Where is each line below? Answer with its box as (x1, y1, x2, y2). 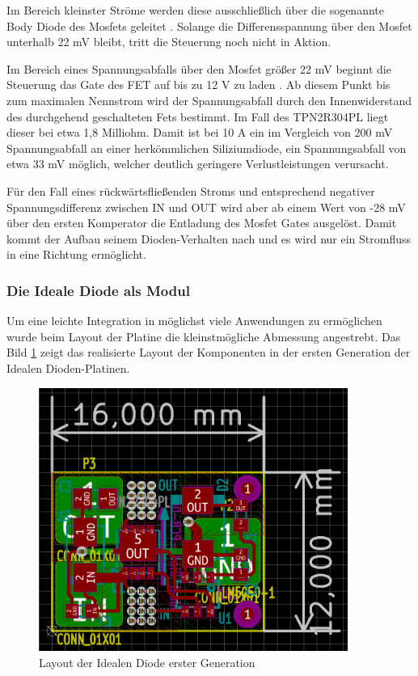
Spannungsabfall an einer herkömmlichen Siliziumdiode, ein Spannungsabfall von (6, 139, 407, 156)
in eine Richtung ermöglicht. (6, 246, 146, 263)
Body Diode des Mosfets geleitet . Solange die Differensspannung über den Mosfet (6, 17, 412, 34)
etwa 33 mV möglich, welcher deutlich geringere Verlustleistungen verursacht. (6, 155, 389, 172)
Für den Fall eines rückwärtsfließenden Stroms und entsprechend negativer (6, 182, 375, 199)
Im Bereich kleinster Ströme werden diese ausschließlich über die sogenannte (6, 2, 384, 18)
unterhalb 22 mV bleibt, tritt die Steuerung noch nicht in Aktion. (6, 33, 331, 50)
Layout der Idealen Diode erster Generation (39, 653, 255, 670)
